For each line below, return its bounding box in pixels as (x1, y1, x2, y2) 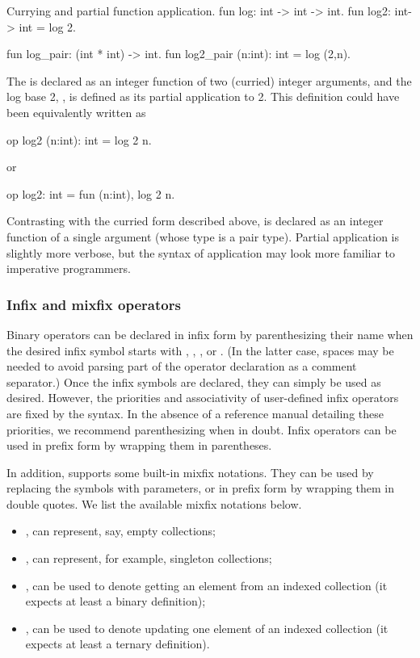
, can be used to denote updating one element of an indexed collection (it (25, 619, 388, 636)
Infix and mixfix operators (6, 294, 181, 314)
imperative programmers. (6, 260, 131, 277)
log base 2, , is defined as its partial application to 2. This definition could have (6, 88, 400, 105)
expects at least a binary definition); (25, 593, 206, 610)
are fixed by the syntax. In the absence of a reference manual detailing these (6, 404, 384, 421)
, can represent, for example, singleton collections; (25, 550, 272, 567)
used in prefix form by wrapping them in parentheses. (6, 437, 272, 454)
